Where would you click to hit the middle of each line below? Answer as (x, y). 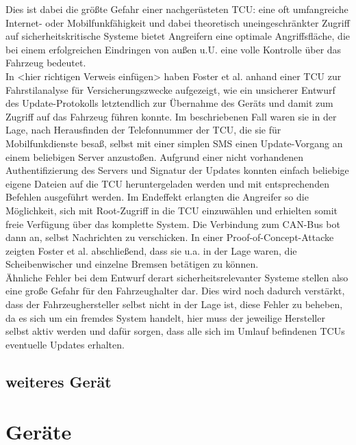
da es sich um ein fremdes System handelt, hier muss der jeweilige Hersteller (165, 317)
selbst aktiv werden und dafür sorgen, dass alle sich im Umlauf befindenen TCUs (175, 331)
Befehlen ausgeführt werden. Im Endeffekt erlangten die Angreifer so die (157, 197)
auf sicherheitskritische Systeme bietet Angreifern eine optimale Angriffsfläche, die (178, 36)
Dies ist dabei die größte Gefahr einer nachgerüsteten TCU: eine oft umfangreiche (177, 9)
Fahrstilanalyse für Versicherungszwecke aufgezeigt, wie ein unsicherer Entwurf (170, 89)
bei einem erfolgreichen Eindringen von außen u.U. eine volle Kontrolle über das (174, 49)
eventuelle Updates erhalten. (65, 344)
